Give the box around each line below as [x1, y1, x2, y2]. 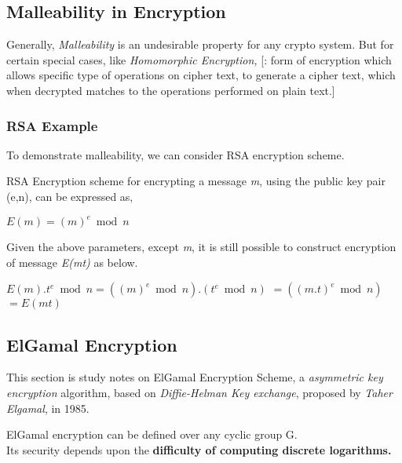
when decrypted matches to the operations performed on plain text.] [6, 82, 335, 98]
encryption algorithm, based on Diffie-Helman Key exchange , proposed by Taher [6, 385, 393, 401]
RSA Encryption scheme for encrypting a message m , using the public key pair [6, 173, 386, 189]
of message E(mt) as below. [6, 253, 138, 270]
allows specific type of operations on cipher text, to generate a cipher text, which [6, 67, 396, 83]
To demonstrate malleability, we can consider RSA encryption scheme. [6, 146, 345, 162]
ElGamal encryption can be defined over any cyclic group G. [6, 426, 298, 443]
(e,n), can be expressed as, [6, 188, 133, 204]
